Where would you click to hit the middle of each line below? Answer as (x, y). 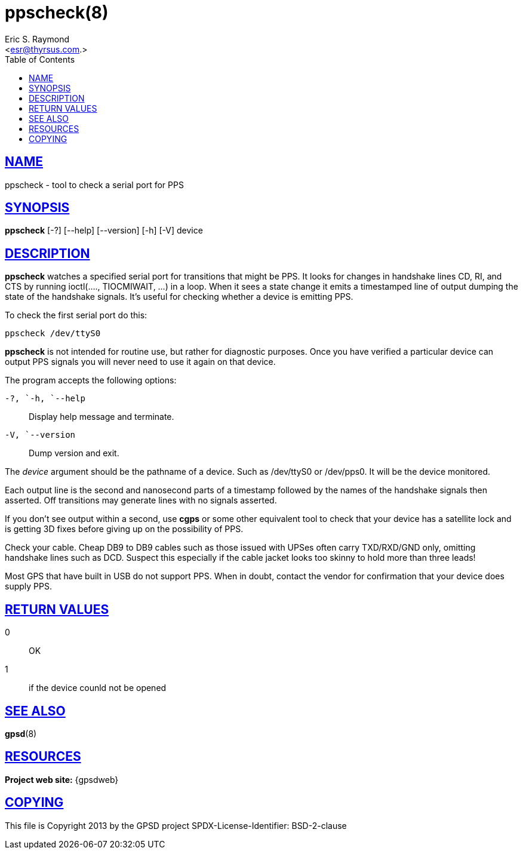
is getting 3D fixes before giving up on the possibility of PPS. (124, 529)
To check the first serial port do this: (76, 315)
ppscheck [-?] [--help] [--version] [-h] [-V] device (104, 231)
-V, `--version (40, 435)
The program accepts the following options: (91, 380)
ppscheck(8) (57, 13)
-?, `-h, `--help (45, 399)
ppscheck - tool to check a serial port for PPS (94, 185)
